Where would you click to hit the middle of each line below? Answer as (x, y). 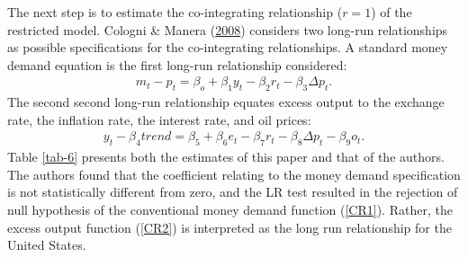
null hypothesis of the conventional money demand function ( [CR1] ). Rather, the (230, 209)
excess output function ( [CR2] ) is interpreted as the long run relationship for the (229, 227)
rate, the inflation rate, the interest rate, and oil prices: (159, 119)
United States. (47, 245)
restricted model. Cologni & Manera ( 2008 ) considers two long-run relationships (228, 29)
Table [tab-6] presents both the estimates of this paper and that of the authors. (226, 157)
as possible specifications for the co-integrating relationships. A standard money (228, 47)
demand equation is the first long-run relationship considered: (177, 64)
